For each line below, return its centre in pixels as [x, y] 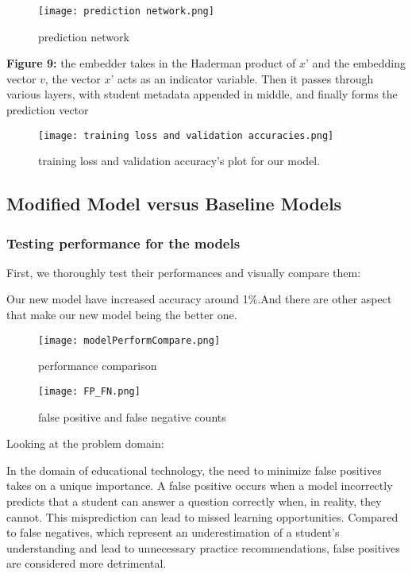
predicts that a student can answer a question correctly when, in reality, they [194, 501]
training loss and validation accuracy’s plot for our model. [179, 161]
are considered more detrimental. [87, 563]
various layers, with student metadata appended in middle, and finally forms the [202, 94]
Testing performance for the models [123, 243]
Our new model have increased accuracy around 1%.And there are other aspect [199, 299]
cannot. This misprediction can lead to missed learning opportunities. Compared [202, 516]
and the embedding [359, 63]
